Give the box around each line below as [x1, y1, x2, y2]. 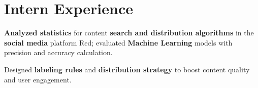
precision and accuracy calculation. [4, 47, 113, 58]
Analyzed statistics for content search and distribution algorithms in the [4, 27, 254, 38]
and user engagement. [4, 74, 72, 84]
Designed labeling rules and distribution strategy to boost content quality [4, 64, 250, 74]
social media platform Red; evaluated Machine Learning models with [4, 37, 233, 48]
